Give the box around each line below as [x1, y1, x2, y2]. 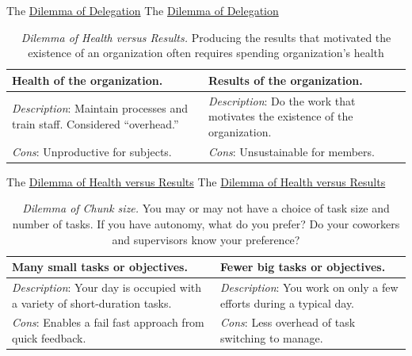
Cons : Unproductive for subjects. [12, 143, 172, 159]
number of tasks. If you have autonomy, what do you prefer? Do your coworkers [12, 215, 400, 232]
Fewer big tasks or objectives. [220, 258, 386, 275]
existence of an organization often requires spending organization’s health [28, 44, 384, 61]
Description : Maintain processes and [12, 100, 189, 117]
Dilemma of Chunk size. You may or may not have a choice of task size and [22, 200, 390, 216]
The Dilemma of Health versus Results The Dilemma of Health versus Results [6, 173, 386, 189]
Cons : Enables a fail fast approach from [12, 314, 204, 331]
